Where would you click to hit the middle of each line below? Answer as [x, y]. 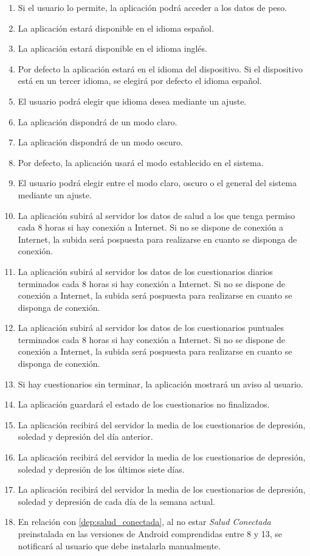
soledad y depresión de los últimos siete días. [101, 469]
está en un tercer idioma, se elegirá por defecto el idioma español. [140, 81]
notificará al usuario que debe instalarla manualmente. [119, 545]
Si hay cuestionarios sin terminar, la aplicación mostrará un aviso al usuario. [160, 384]
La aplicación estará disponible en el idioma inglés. [112, 48]
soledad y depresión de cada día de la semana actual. [116, 501]
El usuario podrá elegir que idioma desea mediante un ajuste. [132, 101]
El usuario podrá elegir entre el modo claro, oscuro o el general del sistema [157, 183]
